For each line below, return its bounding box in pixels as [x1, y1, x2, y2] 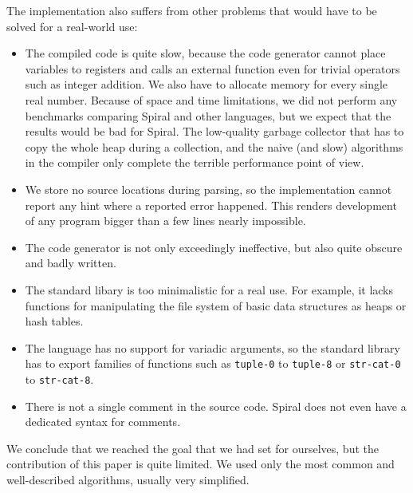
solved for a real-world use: [6, 18, 138, 34]
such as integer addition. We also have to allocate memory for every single [25, 76, 388, 93]
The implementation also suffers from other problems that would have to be [6, 2, 377, 18]
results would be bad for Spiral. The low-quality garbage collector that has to [25, 123, 404, 140]
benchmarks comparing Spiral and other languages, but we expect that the [25, 107, 391, 124]
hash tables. [25, 313, 84, 329]
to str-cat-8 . [25, 370, 94, 387]
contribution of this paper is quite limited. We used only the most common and [6, 456, 395, 472]
